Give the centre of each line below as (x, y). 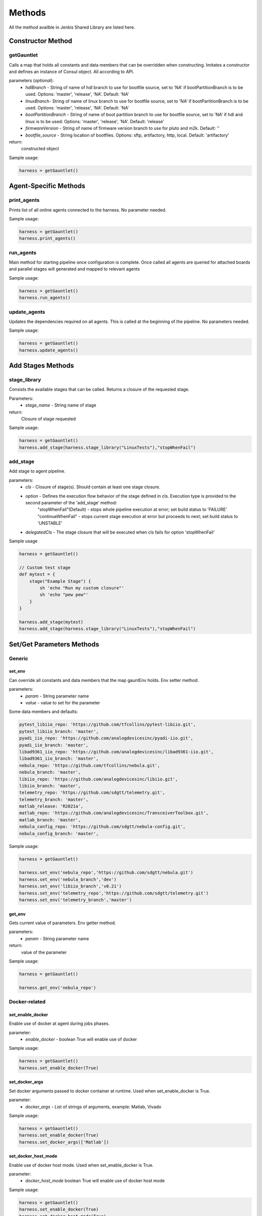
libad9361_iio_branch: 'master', (59, 759)
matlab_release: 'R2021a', (51, 806)
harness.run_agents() (45, 298)
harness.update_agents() (49, 350)
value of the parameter (44, 952)
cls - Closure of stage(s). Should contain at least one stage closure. (93, 487)
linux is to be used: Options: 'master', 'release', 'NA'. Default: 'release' (95, 121)
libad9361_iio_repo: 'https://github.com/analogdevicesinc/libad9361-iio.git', (116, 752)
